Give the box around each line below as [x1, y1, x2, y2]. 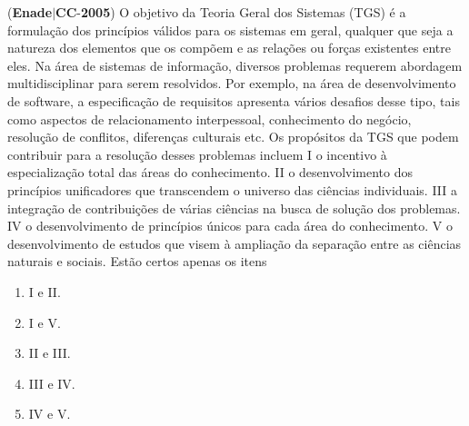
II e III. [28, 343, 71, 362]
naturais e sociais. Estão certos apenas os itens [7, 252, 267, 271]
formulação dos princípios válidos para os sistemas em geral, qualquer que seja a [7, 20, 454, 39]
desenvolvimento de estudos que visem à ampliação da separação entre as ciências [7, 233, 462, 253]
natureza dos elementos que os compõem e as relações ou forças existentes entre [7, 38, 451, 57]
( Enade [7, 3, 53, 21]
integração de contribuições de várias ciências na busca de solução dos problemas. [7, 198, 461, 217]
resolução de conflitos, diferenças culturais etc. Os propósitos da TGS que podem [7, 127, 459, 146]
